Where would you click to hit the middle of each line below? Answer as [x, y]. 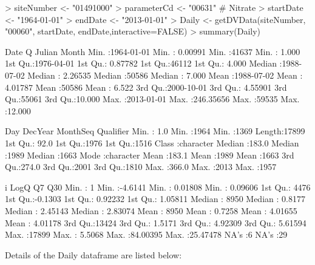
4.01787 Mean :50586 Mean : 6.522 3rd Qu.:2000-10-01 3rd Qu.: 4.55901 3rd [146, 87]
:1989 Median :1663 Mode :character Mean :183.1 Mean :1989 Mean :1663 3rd [150, 155]
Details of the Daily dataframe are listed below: [93, 254]
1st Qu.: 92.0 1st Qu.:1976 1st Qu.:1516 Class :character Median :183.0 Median [152, 142]
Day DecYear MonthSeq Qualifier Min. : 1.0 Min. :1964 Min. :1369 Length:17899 [155, 131]
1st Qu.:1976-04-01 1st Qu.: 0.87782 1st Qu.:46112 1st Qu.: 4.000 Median [141, 63]
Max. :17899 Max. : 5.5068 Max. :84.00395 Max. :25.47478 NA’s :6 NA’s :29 [146, 234]
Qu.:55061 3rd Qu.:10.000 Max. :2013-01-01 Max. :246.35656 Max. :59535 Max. [152, 99]
